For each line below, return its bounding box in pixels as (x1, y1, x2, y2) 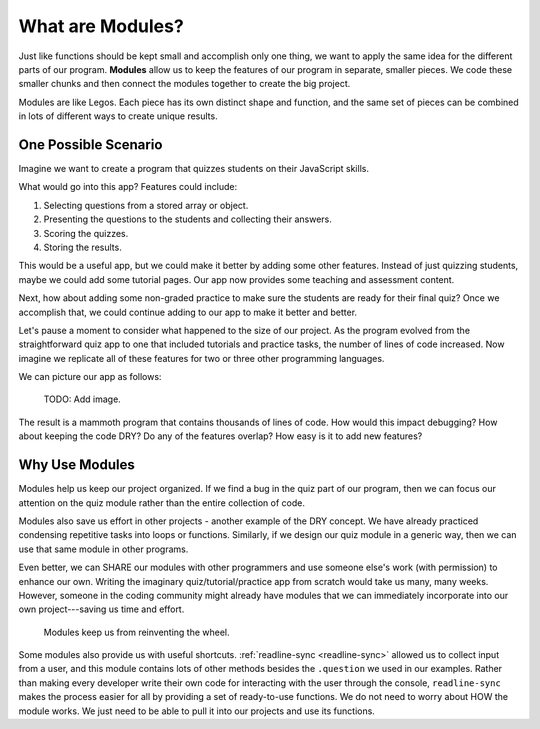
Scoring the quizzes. (43, 227, 129, 239)
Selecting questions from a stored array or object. (43, 199, 249, 211)
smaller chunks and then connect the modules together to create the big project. (18, 78, 351, 90)
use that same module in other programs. (18, 543, 189, 555)
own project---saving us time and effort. (18, 603, 185, 615)
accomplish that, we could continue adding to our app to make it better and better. (18, 306, 358, 318)
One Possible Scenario (18, 136, 163, 153)
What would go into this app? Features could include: (18, 181, 238, 193)
